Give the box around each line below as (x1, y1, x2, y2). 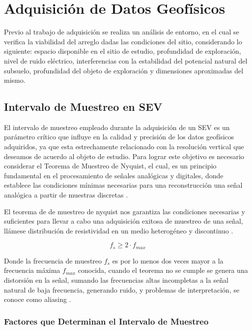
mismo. (4, 75, 26, 85)
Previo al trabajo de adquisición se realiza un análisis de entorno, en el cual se (4, 27, 239, 37)
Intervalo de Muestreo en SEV (4, 99, 163, 114)
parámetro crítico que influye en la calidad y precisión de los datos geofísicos (4, 132, 234, 142)
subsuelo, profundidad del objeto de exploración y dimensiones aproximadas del (4, 65, 244, 75)
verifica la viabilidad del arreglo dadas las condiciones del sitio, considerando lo (4, 36, 242, 46)
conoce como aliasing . (4, 294, 71, 304)
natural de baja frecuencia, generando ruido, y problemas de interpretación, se (4, 284, 240, 295)
